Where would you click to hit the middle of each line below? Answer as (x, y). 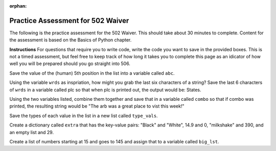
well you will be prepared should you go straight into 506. (70, 63)
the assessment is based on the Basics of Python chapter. (71, 40)
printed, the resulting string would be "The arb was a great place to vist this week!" (97, 106)
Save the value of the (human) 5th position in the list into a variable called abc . (92, 73)
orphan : (18, 6)
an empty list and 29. (31, 132)
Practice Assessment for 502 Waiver (69, 20)
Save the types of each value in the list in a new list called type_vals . (84, 116)
